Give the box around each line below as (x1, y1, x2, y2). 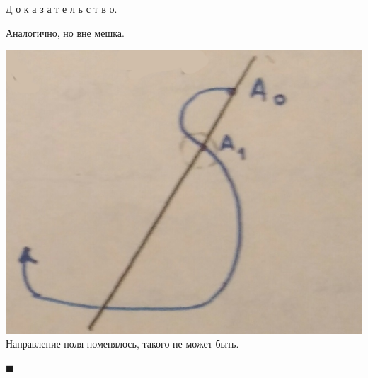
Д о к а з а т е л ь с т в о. (6, 1, 117, 16)
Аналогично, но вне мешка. (6, 25, 125, 40)
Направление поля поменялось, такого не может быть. (6, 336, 239, 351)
